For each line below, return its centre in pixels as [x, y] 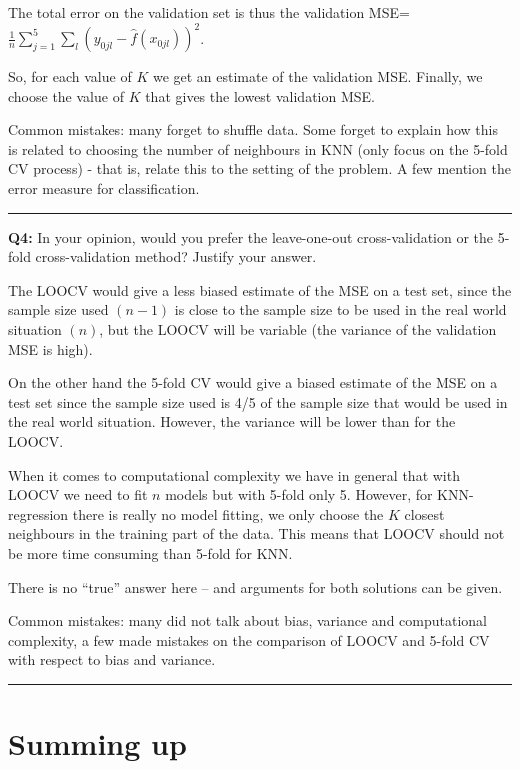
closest [424, 513]
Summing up [97, 743]
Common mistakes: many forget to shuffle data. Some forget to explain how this [253, 129]
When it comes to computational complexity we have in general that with [234, 474]
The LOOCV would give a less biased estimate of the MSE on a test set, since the [260, 289]
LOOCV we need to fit [78, 494]
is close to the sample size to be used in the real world [340, 309]
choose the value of [66, 95]
